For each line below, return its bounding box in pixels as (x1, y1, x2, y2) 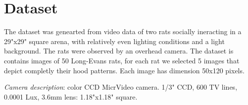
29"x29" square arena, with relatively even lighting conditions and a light (4, 36, 225, 46)
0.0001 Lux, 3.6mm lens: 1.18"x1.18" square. (4, 91, 138, 102)
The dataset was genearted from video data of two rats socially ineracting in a (4, 26, 242, 37)
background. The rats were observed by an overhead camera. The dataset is (4, 46, 234, 56)
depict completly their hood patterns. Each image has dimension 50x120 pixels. (4, 65, 245, 75)
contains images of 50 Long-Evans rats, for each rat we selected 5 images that (4, 55, 240, 65)
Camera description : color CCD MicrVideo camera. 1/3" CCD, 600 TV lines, (4, 82, 238, 92)
